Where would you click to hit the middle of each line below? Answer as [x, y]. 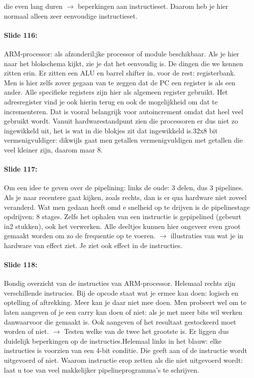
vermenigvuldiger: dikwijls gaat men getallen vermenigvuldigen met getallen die [123, 140]
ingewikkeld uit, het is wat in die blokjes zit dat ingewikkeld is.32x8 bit [111, 130]
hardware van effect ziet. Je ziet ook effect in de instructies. [93, 245]
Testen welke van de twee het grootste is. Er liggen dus [146, 331]
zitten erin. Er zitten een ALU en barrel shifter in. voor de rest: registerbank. [120, 73]
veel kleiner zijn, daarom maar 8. [53, 149]
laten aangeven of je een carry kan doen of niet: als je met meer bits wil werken [123, 312]
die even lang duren [33, 6]
